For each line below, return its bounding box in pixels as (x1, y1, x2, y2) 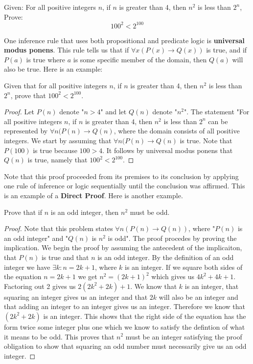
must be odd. (130, 207, 170, 217)
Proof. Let (4, 106, 34, 117)
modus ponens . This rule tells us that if (4, 45, 129, 55)
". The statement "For (184, 106, 250, 117)
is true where (26, 54, 66, 64)
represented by (4, 126, 48, 136)
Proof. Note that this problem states (4, 223, 113, 234)
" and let (100, 106, 127, 117)
